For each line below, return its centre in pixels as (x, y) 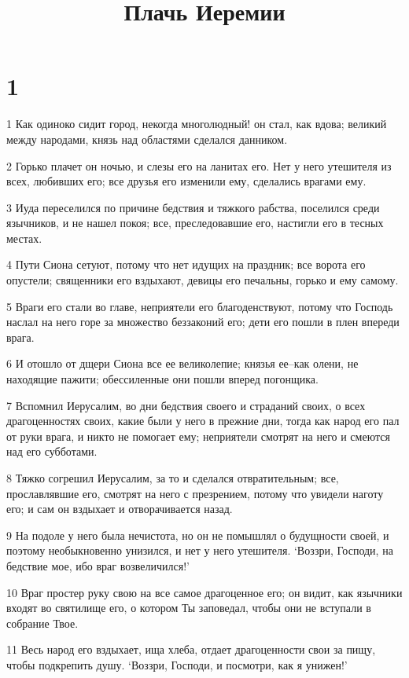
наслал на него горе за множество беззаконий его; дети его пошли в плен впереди (203, 322)
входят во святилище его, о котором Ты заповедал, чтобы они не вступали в (189, 608)
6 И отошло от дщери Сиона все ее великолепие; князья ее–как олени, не (182, 363)
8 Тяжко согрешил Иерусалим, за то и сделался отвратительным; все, (173, 478)
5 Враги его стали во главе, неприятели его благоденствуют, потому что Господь (200, 306)
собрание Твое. (42, 623)
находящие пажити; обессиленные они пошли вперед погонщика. (162, 379)
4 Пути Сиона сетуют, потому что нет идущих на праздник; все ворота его (186, 264)
